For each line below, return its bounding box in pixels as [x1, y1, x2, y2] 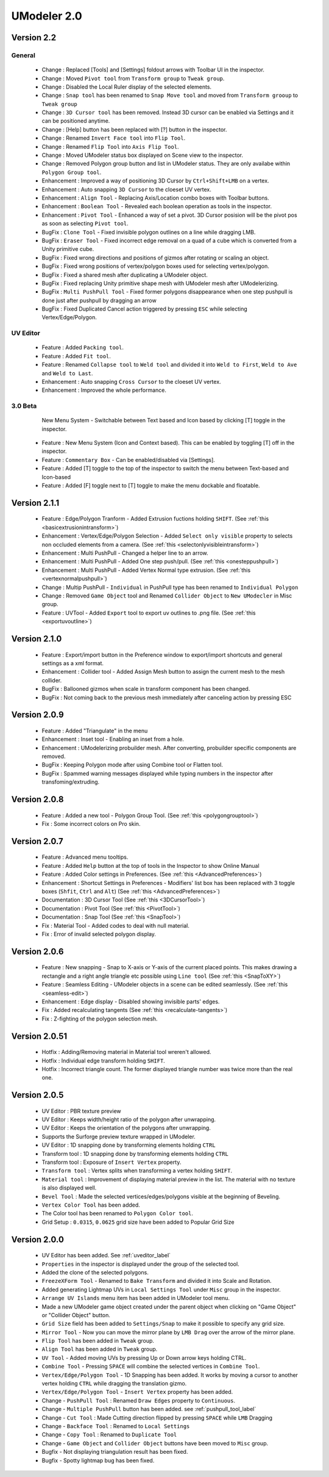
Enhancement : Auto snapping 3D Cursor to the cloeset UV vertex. [41, 186, 211, 193]
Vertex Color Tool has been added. [41, 1201, 140, 1208]
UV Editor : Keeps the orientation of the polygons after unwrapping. [41, 1124, 211, 1132]
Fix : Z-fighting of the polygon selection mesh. [41, 1015, 158, 1022]
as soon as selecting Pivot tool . [41, 220, 129, 227]
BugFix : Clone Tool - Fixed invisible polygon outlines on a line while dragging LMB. [41, 228, 256, 236]
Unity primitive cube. [41, 245, 94, 253]
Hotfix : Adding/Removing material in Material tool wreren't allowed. [41, 1049, 211, 1056]
